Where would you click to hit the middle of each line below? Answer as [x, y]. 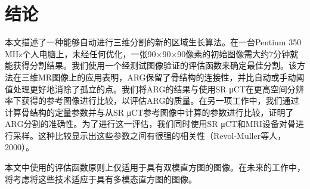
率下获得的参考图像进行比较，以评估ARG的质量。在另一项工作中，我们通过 [152, 100]
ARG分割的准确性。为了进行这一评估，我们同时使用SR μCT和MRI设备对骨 [151, 124]
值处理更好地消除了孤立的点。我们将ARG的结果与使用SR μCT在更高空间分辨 [154, 89]
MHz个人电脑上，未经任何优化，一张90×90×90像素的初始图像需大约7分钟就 [152, 53]
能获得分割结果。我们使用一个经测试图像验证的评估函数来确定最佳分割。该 [151, 65]
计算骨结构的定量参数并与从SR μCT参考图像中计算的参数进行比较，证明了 [149, 112]
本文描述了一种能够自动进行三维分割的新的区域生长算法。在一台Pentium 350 [153, 42]
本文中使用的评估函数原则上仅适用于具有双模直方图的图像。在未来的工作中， [155, 167]
